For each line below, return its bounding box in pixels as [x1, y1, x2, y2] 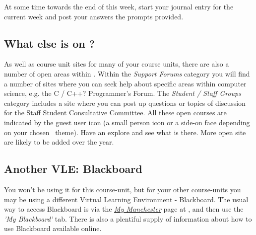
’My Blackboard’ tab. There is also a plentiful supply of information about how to [4, 213, 252, 224]
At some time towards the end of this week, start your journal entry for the [4, 1, 234, 11]
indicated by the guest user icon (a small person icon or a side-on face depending [4, 117, 250, 127]
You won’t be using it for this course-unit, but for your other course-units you [4, 184, 241, 194]
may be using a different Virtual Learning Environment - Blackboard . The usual [4, 194, 249, 204]
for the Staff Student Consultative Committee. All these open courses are [4, 107, 227, 118]
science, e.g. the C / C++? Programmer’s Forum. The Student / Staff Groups [4, 88, 241, 98]
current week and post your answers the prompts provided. [4, 11, 184, 21]
